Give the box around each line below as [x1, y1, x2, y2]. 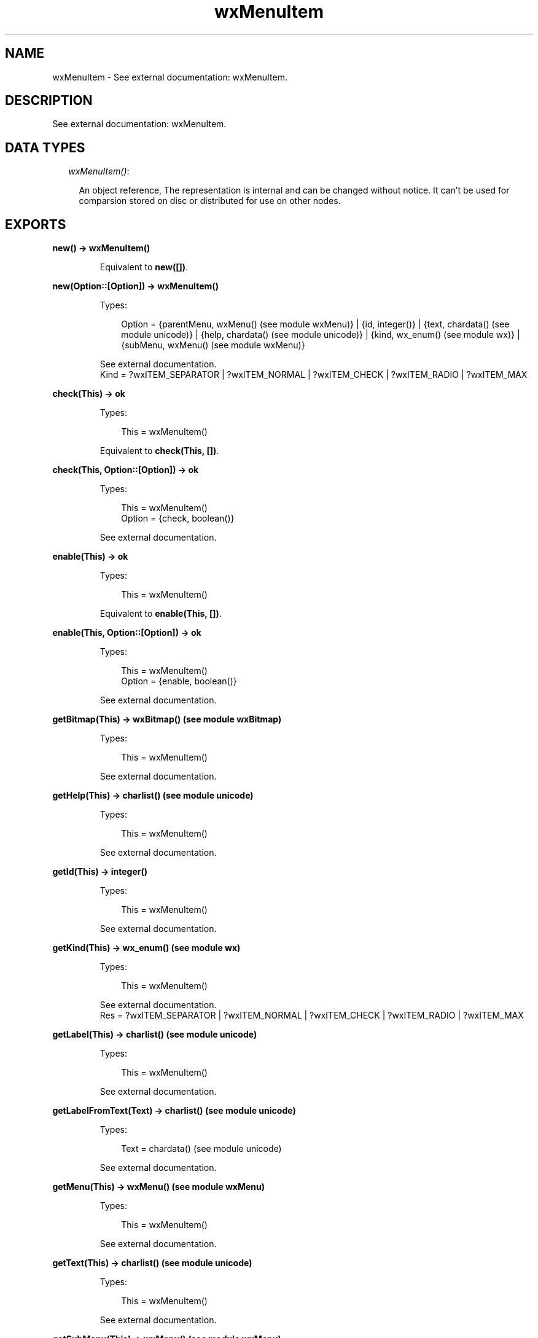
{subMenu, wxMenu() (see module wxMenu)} [121, 340, 305, 351]
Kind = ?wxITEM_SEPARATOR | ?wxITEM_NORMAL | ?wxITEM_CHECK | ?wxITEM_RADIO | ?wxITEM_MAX [99, 369, 528, 380]
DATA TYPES [5, 139, 85, 155]
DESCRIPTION [5, 93, 93, 109]
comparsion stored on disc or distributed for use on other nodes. [79, 195, 341, 206]
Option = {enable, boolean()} [121, 676, 237, 687]
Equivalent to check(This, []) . [99, 445, 219, 456]
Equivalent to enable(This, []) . [99, 608, 222, 619]
